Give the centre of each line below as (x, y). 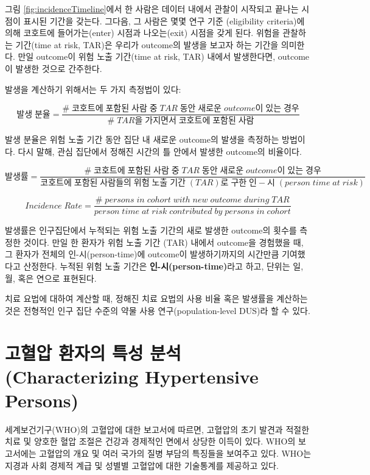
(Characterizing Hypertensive (132, 376)
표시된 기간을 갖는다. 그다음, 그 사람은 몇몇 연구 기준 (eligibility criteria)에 (164, 20)
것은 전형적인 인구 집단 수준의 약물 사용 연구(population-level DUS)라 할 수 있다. (158, 310)
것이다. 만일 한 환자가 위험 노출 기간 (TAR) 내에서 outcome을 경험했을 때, (163, 242)
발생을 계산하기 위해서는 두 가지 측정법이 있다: (93, 89)
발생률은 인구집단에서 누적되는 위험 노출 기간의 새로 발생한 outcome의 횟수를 (151, 230)
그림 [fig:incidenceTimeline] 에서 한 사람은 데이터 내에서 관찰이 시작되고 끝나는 (152, 9)
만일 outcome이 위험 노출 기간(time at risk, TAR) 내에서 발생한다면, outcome (164, 56)
